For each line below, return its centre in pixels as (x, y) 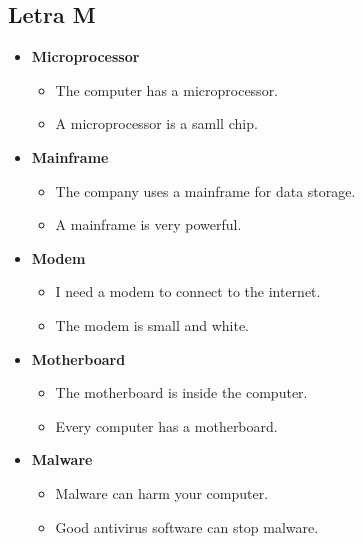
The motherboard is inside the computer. (181, 392)
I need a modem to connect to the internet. (188, 291)
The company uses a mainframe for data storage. (205, 190)
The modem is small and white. (152, 324)
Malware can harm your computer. (162, 492)
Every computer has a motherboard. (166, 425)
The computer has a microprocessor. (167, 89)
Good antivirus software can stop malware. (187, 526)
